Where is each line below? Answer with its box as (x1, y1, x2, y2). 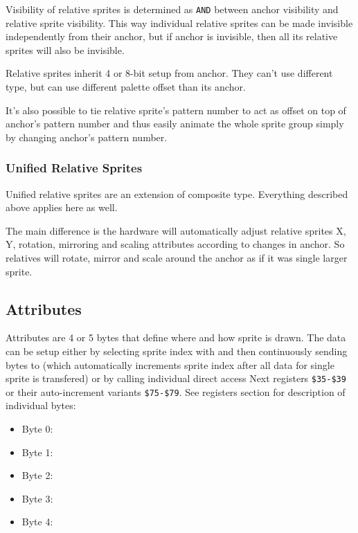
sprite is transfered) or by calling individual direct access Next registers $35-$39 (6, 371, 346, 386)
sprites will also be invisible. (6, 42, 125, 57)
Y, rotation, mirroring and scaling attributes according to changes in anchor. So (6, 237, 345, 251)
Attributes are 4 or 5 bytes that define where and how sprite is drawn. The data (6, 330, 346, 345)
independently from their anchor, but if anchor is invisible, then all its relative (6, 29, 338, 44)
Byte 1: (21, 444, 53, 459)
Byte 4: (21, 514, 53, 529)
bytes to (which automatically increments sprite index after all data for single (6, 357, 334, 372)
